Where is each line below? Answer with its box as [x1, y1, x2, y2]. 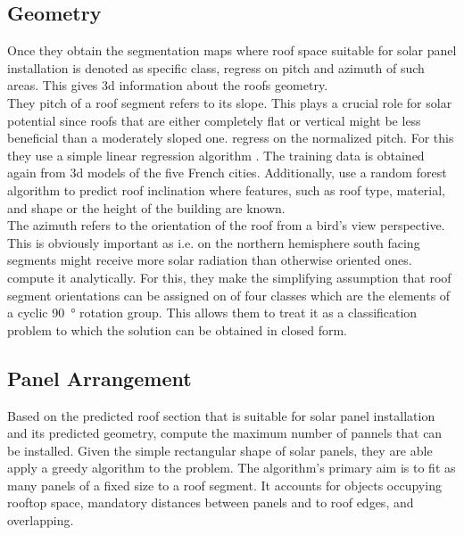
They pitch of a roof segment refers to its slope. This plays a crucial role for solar [7, 93, 452, 111]
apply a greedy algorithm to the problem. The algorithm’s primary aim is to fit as [7, 458, 456, 477]
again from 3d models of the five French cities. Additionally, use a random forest [7, 163, 447, 182]
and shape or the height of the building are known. [7, 198, 286, 217]
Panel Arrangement [7, 364, 192, 391]
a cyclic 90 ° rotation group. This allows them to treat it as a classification [7, 303, 418, 322]
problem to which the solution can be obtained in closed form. [7, 320, 347, 339]
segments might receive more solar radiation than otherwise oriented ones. [7, 251, 412, 269]
